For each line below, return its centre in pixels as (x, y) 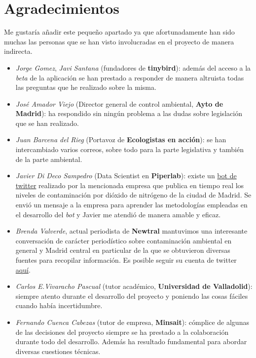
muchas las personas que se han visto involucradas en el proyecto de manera (119, 41)
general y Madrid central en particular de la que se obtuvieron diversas (123, 250)
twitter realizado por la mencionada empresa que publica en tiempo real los (130, 185)
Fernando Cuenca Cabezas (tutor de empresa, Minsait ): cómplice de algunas (132, 322)
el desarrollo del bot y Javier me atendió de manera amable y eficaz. (118, 214)
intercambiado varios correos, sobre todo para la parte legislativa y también (129, 149)
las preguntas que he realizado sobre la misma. (86, 87)
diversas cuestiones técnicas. (58, 351)
